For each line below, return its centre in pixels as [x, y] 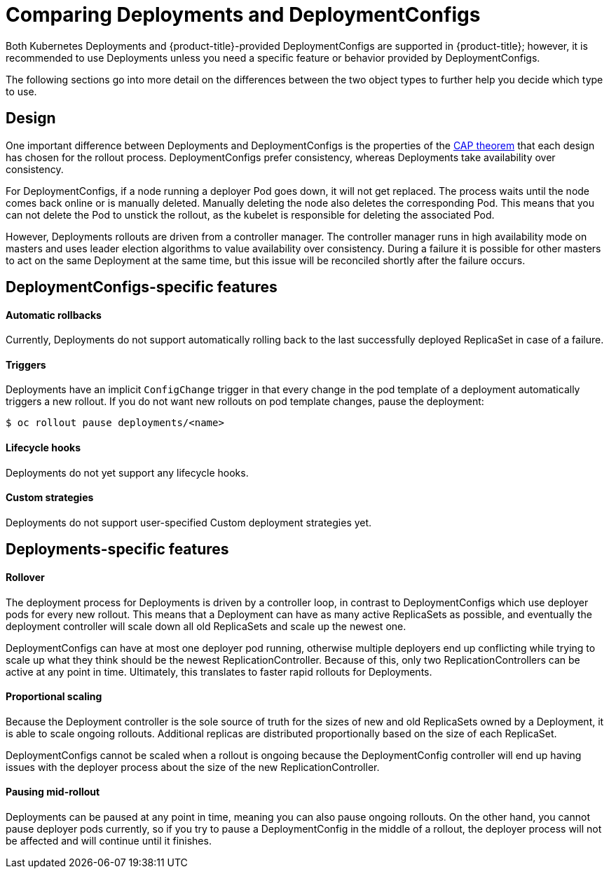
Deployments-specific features [117, 549]
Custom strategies [50, 498]
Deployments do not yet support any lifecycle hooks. [127, 472]
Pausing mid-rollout [53, 792]
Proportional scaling [54, 697]
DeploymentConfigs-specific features [142, 287]
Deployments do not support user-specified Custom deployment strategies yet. [189, 522]
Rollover [25, 577]
